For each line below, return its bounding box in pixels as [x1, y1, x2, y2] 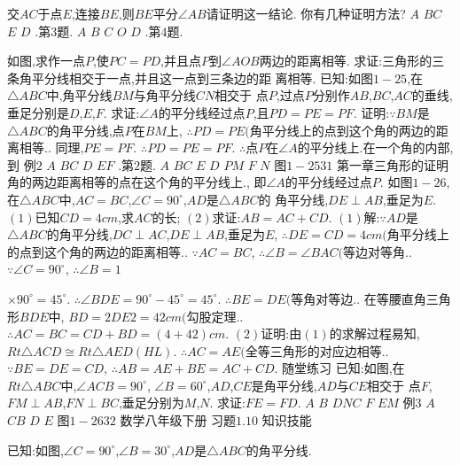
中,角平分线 [46, 86, 113, 105]
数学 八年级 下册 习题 [120, 411, 237, 430]
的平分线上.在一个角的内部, [297, 138, 454, 157]
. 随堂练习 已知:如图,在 [274, 359, 405, 377]
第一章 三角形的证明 [337, 155, 449, 174]
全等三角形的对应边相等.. [245, 341, 389, 360]
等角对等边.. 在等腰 [291, 289, 402, 307]
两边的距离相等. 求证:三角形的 [259, 51, 433, 70]
